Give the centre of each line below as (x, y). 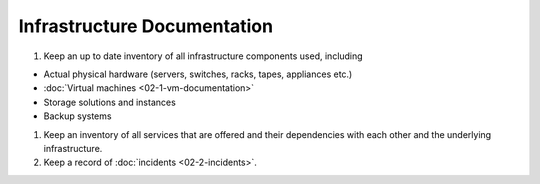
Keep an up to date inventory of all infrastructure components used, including (203, 56)
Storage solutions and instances (110, 102)
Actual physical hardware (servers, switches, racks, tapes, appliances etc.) (198, 74)
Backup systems (77, 116)
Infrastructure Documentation (146, 26)
